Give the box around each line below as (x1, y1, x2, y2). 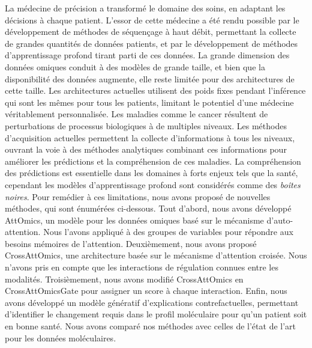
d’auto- (266, 213, 293, 226)
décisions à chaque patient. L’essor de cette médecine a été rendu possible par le (5, 13, 299, 26)
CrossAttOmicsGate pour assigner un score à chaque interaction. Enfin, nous (5, 284, 287, 297)
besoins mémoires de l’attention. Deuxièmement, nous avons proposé (5, 237, 257, 249)
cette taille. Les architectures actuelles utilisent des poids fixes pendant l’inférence (5, 84, 306, 97)
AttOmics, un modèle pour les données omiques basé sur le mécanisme (5, 213, 264, 226)
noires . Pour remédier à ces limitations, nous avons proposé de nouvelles (5, 190, 271, 203)
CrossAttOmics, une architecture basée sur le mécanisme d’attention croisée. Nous (5, 249, 307, 261)
